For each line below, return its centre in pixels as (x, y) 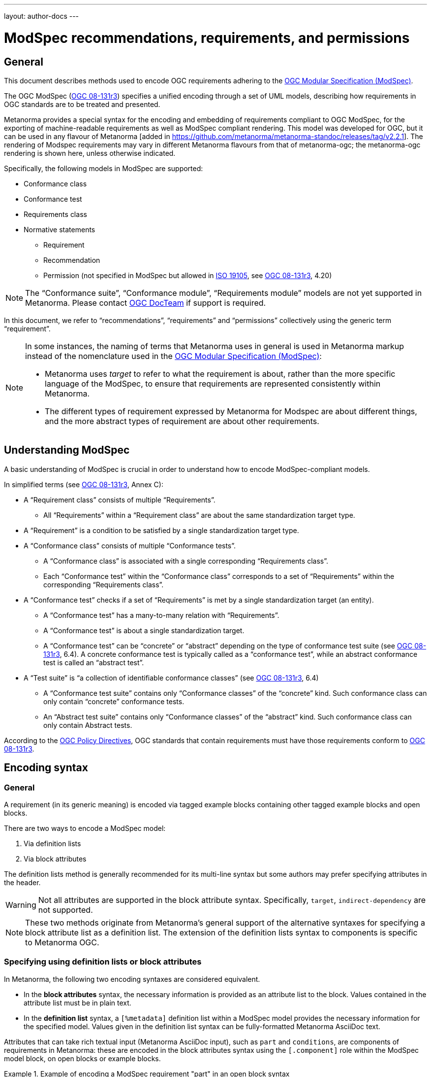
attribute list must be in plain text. (77, 1003)
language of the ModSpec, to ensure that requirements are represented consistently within (213, 383)
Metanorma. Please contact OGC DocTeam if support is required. (146, 303)
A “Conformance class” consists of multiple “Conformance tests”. (130, 545)
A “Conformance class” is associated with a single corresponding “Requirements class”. (186, 561)
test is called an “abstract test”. (94, 662)
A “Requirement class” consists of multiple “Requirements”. (120, 500)
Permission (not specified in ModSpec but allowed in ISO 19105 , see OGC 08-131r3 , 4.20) (188, 275)
